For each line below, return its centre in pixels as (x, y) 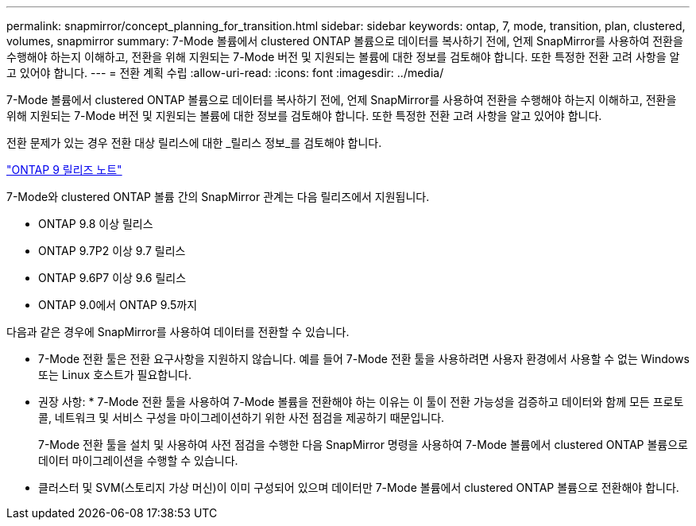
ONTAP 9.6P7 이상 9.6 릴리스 (112, 278)
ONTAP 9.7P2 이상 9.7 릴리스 (112, 251)
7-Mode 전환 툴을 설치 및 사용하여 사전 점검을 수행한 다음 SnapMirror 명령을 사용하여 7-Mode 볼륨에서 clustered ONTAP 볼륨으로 (363, 445)
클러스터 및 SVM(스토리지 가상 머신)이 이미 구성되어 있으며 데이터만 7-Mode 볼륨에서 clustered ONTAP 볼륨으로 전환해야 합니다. (359, 487)
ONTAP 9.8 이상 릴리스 (96, 224)
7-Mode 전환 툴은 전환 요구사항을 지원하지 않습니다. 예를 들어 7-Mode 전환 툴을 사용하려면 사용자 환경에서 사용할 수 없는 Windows (364, 359)
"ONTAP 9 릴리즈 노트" (64, 170)
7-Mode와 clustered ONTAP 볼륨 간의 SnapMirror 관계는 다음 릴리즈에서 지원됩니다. (218, 197)
